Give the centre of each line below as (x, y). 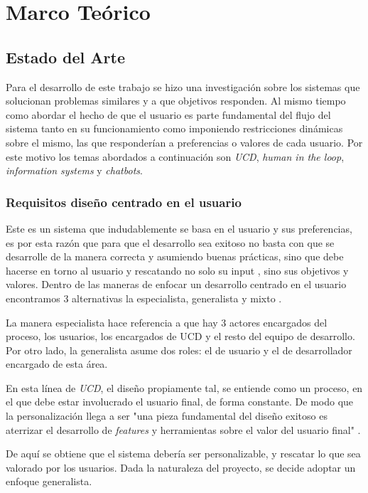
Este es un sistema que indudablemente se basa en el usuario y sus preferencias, (179, 228)
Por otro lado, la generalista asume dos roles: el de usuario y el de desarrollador (179, 350)
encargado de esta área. (57, 364)
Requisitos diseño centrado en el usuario (124, 202)
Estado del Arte (65, 57)
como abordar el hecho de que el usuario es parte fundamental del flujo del (168, 114)
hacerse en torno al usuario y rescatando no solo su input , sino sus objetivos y (177, 270)
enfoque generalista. (49, 481)
